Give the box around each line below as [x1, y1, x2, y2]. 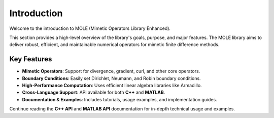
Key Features [9, 55, 52, 63]
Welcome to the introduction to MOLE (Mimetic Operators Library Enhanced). [9, 25, 171, 31]
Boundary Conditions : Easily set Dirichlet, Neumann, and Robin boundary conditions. [22, 75, 201, 81]
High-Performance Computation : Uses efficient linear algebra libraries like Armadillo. [22, 83, 202, 89]
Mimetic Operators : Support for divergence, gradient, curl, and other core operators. [22, 68, 200, 74]
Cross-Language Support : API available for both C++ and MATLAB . [22, 89, 165, 96]
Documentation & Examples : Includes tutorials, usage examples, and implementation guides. [22, 96, 218, 102]
